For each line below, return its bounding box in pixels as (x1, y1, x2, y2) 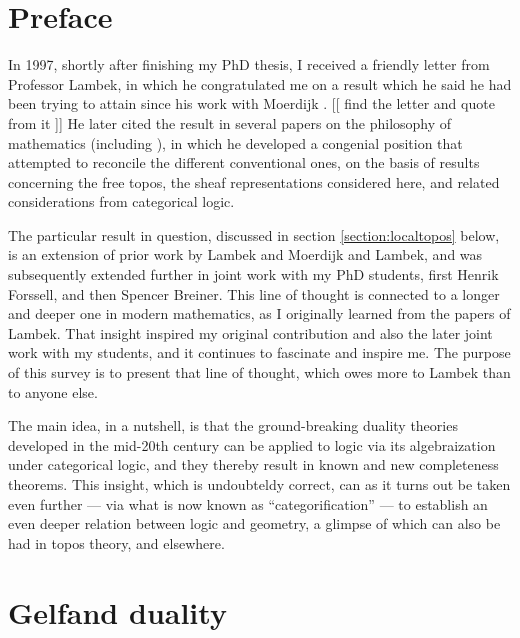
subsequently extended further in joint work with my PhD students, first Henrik (8, 264, 499, 285)
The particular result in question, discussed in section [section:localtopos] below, (8, 224, 500, 245)
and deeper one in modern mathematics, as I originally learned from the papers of (8, 303, 511, 324)
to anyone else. (8, 381, 98, 402)
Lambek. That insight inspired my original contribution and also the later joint (8, 322, 493, 343)
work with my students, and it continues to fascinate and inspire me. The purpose (8, 342, 511, 363)
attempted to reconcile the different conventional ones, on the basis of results (8, 152, 480, 173)
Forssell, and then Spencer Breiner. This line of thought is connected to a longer (8, 283, 500, 304)
